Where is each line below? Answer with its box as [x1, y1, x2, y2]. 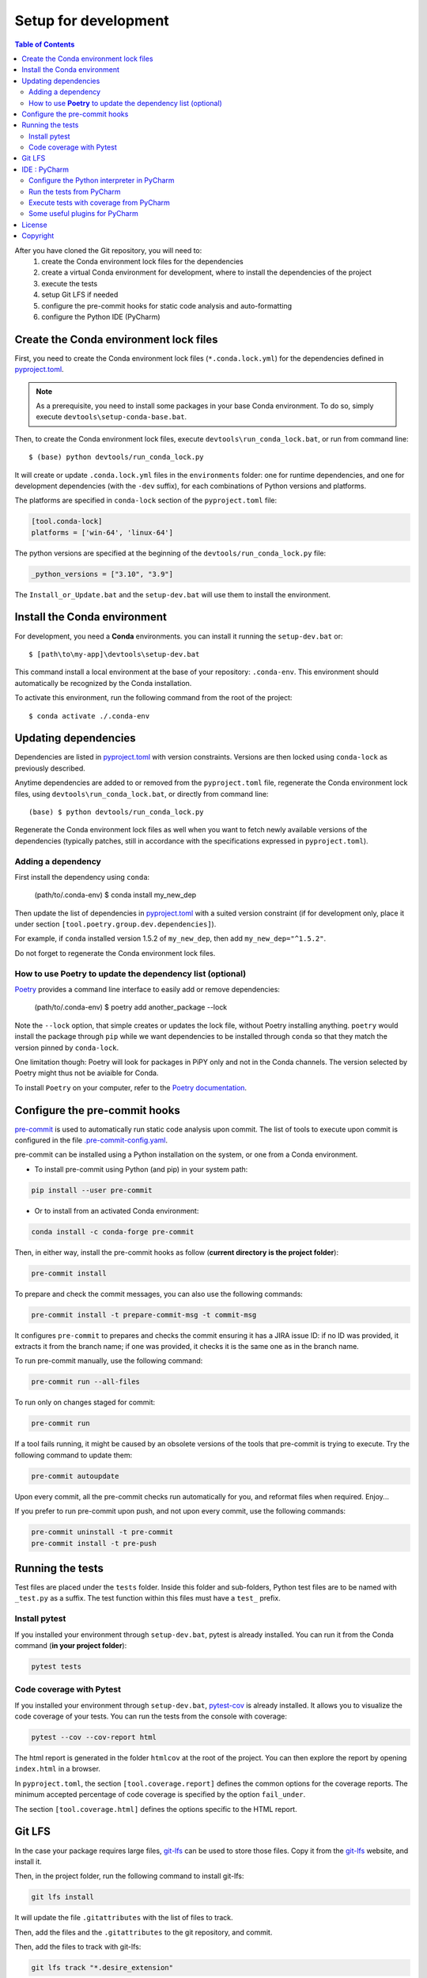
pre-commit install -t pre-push [31, 1539, 157, 1548]
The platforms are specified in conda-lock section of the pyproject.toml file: [14, 495, 278, 506]
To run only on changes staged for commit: [14, 1397, 156, 1408]
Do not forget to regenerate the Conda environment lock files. [14, 948, 216, 957]
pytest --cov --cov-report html [31, 1733, 157, 1742]
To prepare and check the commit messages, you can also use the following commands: [14, 1289, 304, 1298]
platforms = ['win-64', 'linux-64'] [31, 528, 174, 537]
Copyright [21, 231, 55, 241]
